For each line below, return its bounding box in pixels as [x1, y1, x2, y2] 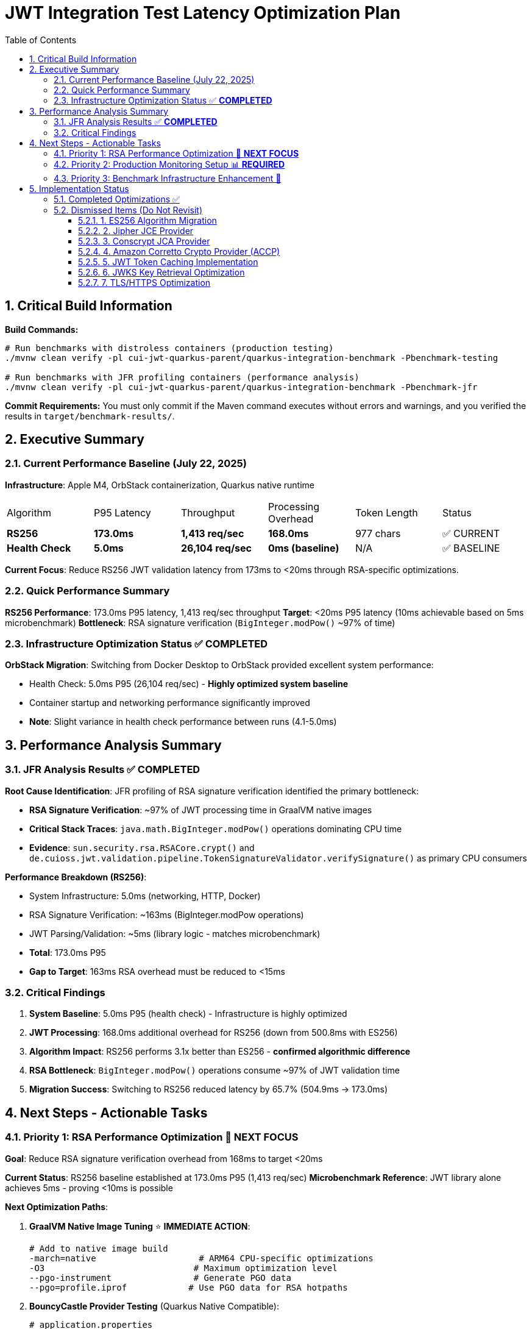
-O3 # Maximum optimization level [29, 1263, 338, 1273]
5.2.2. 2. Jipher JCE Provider [78, 225, 194, 236]
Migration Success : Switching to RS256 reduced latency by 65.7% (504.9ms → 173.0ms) [29, 1084, 388, 1095]
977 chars [355, 527, 401, 540]
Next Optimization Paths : [5, 1201, 108, 1212]
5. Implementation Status [29, 183, 129, 194]
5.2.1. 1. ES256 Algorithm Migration [78, 215, 217, 226]
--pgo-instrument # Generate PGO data [29, 1272, 291, 1283]
